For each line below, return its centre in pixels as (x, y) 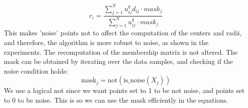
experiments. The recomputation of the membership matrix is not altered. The (121, 52)
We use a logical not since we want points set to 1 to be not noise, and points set (124, 90)
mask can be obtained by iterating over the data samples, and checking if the (118, 61)
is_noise (134, 81)
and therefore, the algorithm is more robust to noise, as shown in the (106, 42)
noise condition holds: (36, 70)
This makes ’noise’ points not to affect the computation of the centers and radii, (123, 33)
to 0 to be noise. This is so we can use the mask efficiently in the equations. (116, 100)
